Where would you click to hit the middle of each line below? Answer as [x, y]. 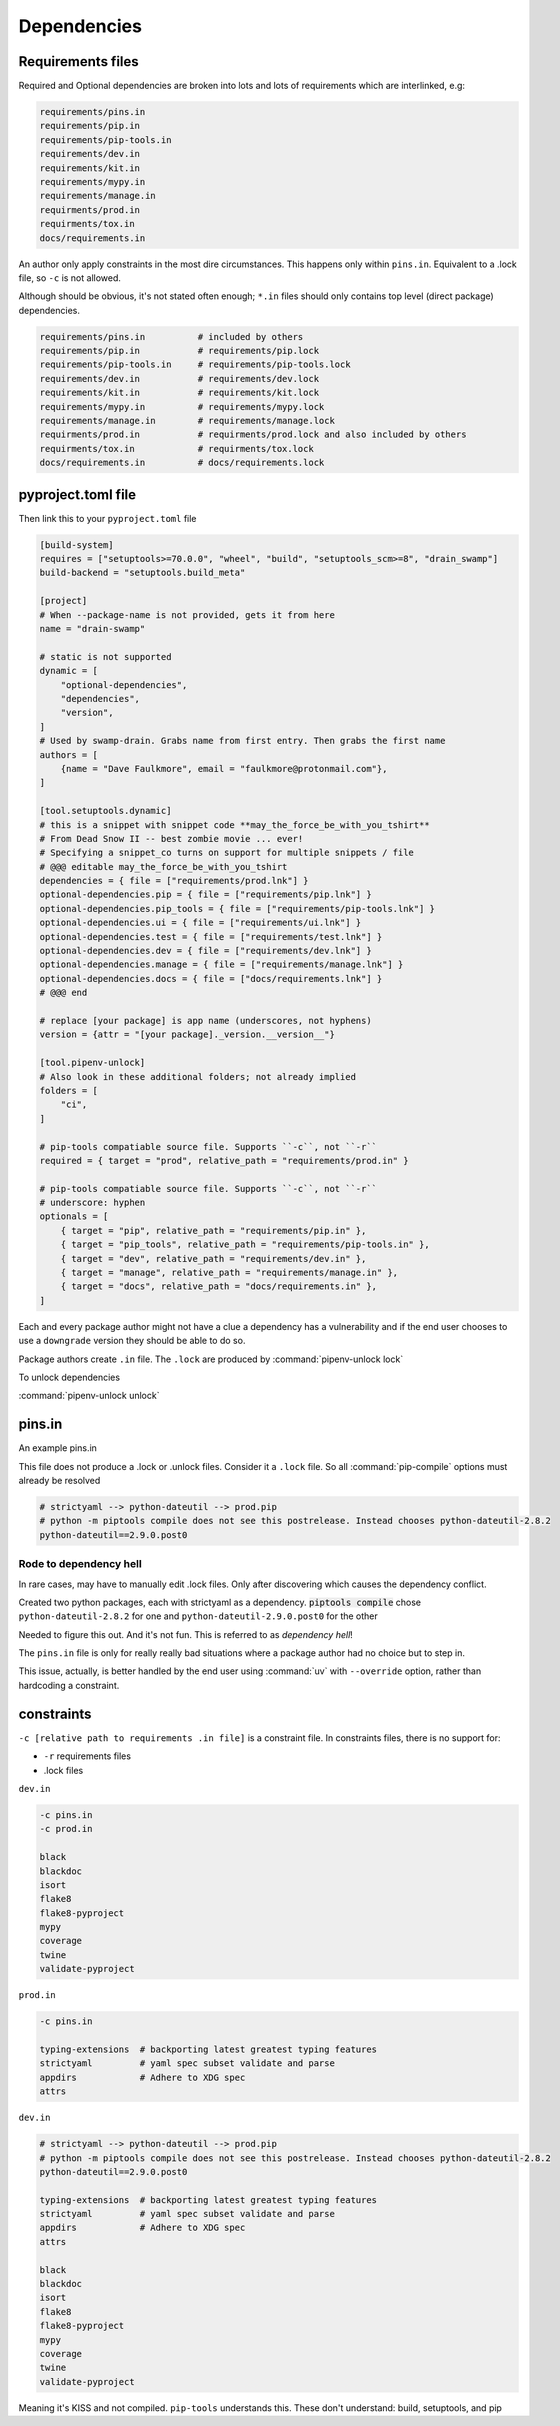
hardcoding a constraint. [69, 1685]
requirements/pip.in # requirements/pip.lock [179, 351]
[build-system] [76, 544]
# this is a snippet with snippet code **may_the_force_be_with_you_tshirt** [234, 824]
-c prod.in [66, 1829]
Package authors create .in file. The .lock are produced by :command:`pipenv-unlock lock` [211, 1359]
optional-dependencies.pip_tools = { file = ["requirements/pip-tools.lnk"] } [237, 908]
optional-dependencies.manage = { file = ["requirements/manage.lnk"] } [221, 964]
